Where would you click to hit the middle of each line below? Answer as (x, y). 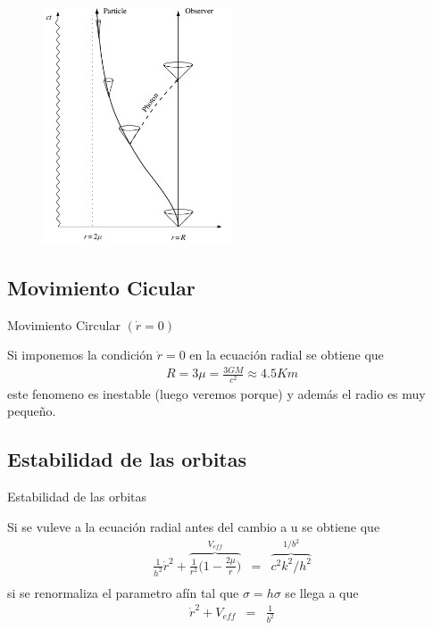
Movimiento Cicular (101, 287)
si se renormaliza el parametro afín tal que (123, 592)
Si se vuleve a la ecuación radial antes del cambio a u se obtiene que (194, 526)
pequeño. (32, 411)
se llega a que (322, 592)
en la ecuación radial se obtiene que (287, 355)
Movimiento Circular (64, 324)
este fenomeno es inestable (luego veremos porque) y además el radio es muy (216, 393)
